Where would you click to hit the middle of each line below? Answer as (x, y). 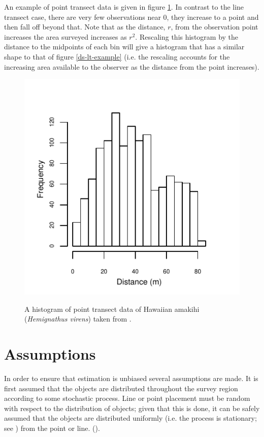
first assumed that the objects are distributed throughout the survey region (121, 388)
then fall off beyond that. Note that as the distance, (85, 27)
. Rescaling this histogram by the (187, 36)
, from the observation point (214, 27)
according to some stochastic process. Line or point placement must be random (127, 398)
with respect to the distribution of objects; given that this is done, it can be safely (132, 408)
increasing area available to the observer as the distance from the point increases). (132, 66)
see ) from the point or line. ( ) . (52, 428)
